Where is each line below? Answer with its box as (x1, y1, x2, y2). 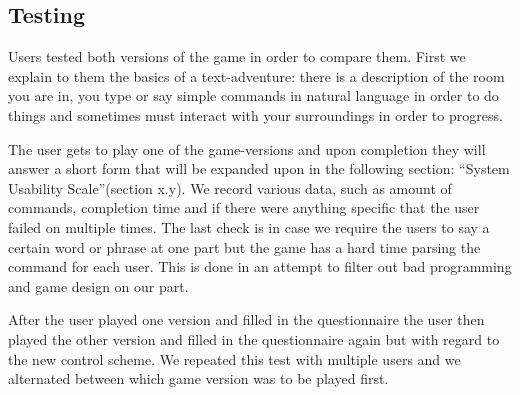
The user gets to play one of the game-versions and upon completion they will (8, 138, 486, 159)
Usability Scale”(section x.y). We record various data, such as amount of (8, 177, 452, 198)
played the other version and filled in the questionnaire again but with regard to (8, 328, 500, 349)
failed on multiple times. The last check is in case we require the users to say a (8, 216, 490, 237)
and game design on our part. (8, 275, 189, 296)
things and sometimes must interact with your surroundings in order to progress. (8, 104, 503, 125)
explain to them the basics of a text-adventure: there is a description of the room (8, 65, 505, 86)
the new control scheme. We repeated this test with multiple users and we (8, 348, 461, 369)
